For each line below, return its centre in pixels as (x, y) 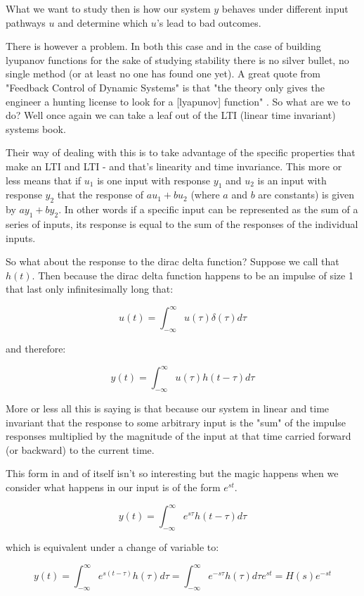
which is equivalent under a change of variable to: (112, 546)
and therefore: (36, 349)
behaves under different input (285, 8)
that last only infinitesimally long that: (90, 289)
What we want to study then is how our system (108, 8)
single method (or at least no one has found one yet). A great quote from (163, 74)
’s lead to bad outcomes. (209, 22)
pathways (26, 22)
